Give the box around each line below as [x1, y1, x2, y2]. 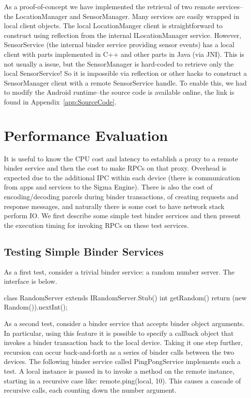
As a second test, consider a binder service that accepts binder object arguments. [4, 318, 245, 328]
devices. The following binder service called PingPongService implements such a [4, 356, 241, 366]
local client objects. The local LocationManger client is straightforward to [4, 20, 223, 31]
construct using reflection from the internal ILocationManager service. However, [4, 30, 241, 40]
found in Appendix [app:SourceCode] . [4, 96, 117, 106]
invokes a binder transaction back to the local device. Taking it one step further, [4, 337, 243, 347]
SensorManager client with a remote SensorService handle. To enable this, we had [4, 77, 247, 87]
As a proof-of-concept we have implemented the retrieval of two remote [4, 1, 215, 11]
